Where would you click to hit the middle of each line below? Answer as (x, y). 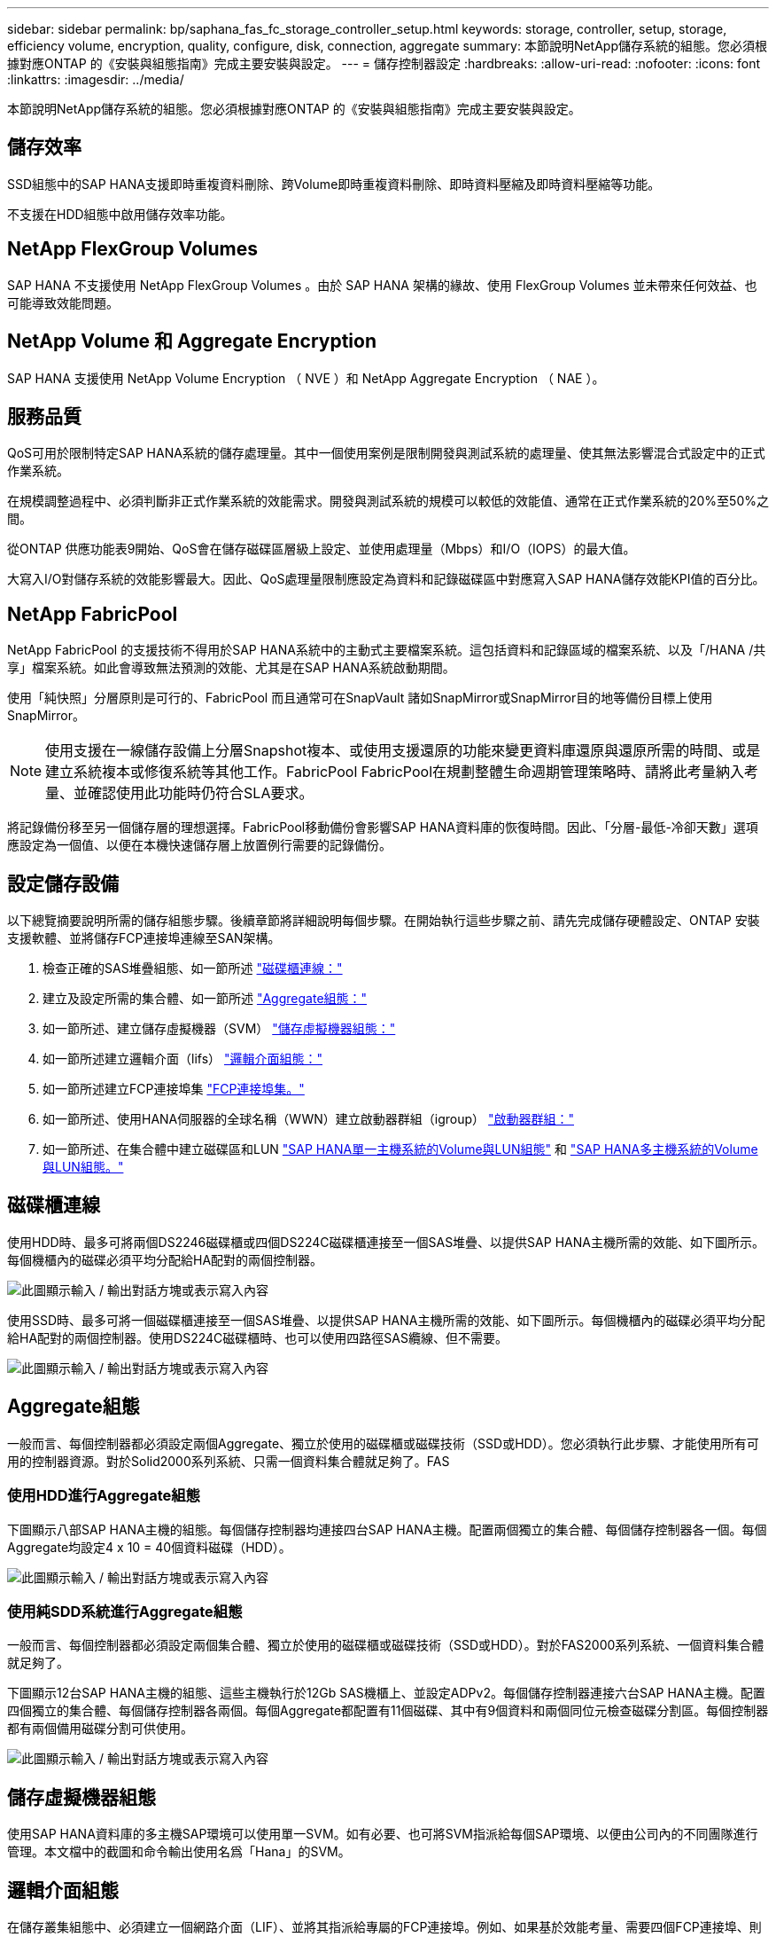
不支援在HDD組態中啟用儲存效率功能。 (120, 214)
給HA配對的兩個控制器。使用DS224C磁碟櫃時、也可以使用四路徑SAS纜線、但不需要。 (257, 1337)
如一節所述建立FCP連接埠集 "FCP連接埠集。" (174, 1089)
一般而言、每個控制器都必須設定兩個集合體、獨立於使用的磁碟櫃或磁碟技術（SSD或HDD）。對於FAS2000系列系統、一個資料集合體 (386, 1645)
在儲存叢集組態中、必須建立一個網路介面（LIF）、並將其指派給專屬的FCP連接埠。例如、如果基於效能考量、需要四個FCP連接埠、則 (384, 1926)
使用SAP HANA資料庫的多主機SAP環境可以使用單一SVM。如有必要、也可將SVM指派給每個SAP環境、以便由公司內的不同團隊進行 (383, 1834)
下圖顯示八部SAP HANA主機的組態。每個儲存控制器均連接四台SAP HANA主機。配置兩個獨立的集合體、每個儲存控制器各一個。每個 (387, 1529)
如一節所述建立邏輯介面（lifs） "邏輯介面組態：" (183, 1059)
